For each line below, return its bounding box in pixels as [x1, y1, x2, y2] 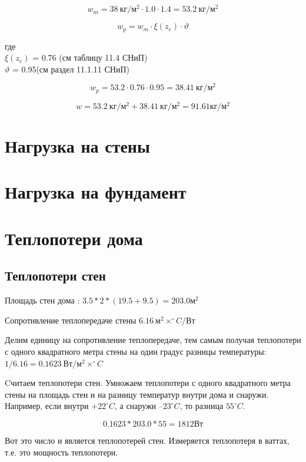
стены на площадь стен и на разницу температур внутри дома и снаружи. [5, 388, 269, 400]
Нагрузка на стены [5, 134, 150, 158]
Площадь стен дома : [5, 294, 80, 306]
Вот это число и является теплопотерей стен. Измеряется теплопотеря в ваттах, [5, 434, 290, 446]
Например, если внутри [5, 400, 89, 412]
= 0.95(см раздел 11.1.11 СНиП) [12, 62, 129, 75]
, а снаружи [114, 400, 157, 412]
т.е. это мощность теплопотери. [5, 445, 118, 458]
